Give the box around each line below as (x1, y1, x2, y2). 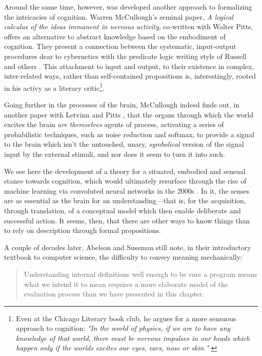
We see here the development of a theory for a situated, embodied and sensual (4, 165, 246, 176)
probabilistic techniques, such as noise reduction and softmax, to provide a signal (4, 129, 254, 139)
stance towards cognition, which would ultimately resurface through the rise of (4, 175, 246, 186)
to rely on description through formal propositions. (4, 225, 161, 235)
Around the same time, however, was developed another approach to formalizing (4, 2, 252, 12)
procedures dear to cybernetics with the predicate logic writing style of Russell (4, 50, 247, 61)
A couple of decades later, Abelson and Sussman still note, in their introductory (4, 242, 251, 252)
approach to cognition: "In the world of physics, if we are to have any (16, 323, 231, 333)
